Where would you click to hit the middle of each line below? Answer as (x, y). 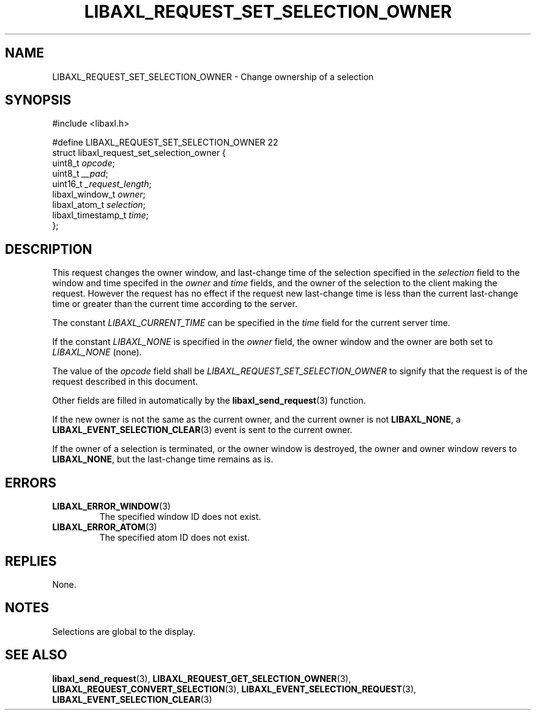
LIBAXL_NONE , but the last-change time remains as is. (163, 459)
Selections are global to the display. (124, 631)
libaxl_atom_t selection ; (99, 205)
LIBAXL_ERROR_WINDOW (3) (111, 506)
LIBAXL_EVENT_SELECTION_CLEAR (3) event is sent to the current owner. (202, 430)
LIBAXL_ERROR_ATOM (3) (105, 527)
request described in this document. (125, 382)
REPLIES (31, 561)
